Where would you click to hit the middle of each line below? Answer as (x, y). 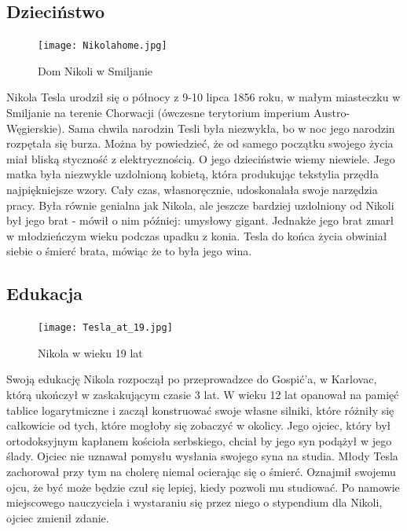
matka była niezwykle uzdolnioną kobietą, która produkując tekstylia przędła (192, 174)
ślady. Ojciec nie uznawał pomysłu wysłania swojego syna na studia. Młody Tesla (202, 456)
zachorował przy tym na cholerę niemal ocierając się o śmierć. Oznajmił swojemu (201, 471)
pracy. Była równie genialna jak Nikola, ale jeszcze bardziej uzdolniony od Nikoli (200, 205)
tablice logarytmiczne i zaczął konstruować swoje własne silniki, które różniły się (200, 410)
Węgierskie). (36, 128)
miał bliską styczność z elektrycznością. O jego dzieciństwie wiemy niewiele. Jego (201, 158)
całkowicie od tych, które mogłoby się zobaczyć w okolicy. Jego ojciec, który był (199, 425)
